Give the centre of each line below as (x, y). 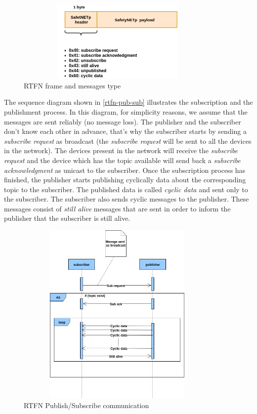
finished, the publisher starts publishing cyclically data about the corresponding (125, 180)
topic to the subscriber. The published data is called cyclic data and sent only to (126, 189)
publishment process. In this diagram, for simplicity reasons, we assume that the (126, 111)
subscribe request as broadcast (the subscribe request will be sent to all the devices (128, 141)
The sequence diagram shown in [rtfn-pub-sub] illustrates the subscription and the (128, 102)
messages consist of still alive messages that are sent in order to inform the (117, 208)
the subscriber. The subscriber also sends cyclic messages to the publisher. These (127, 199)
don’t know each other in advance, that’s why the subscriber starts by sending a (126, 131)
